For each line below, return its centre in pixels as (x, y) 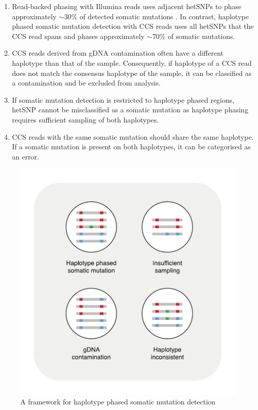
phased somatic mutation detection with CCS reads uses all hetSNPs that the (133, 26)
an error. (25, 156)
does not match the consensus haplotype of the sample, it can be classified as (132, 73)
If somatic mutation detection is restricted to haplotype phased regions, (123, 99)
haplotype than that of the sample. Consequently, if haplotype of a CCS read (132, 63)
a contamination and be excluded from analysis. (86, 83)
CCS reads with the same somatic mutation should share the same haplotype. (133, 136)
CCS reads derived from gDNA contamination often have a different (118, 53)
